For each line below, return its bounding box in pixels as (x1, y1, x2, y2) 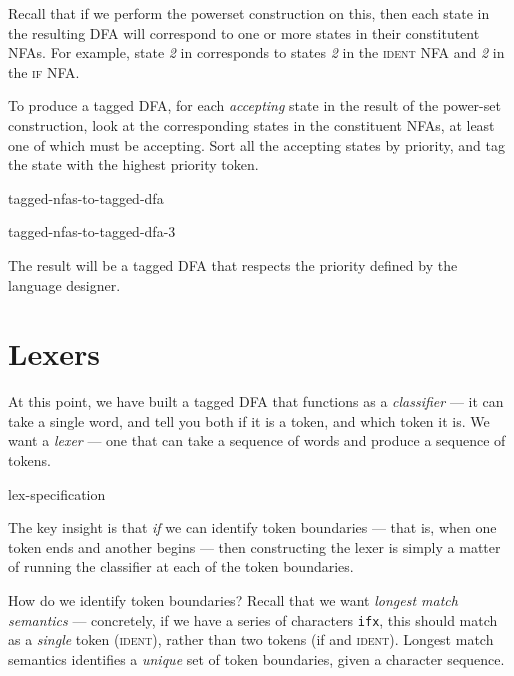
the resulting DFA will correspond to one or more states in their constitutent (8, 22, 480, 43)
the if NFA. (8, 61, 80, 82)
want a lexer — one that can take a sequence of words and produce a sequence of (8, 430, 506, 451)
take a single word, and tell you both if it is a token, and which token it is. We (8, 410, 490, 431)
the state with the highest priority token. (8, 154, 259, 175)
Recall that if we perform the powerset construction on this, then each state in (8, 3, 490, 23)
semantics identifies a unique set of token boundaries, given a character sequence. (8, 648, 505, 669)
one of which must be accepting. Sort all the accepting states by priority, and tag (8, 134, 505, 155)
